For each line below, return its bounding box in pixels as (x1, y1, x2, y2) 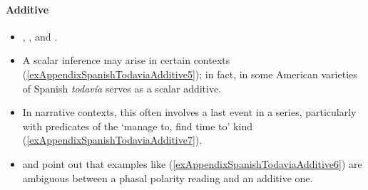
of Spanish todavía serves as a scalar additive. (22, 80, 222, 95)
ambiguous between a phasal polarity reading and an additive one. (22, 170, 313, 185)
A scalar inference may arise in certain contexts (22, 53, 230, 68)
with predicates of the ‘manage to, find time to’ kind (22, 118, 252, 133)
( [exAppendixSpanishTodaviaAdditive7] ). (22, 132, 203, 147)
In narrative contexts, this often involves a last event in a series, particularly (22, 105, 357, 120)
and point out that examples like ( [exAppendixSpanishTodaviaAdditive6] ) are (22, 156, 362, 171)
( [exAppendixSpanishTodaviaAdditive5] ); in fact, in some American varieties (22, 66, 357, 81)
